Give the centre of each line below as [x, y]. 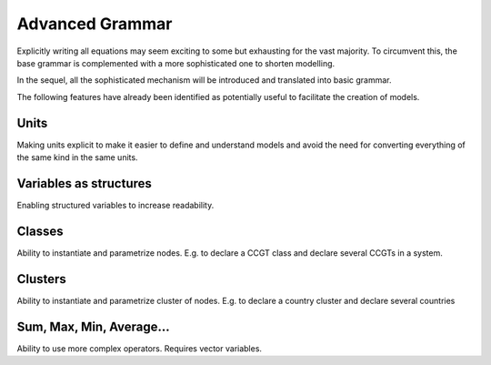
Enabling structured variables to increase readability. [115, 205]
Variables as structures [84, 183]
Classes [40, 231]
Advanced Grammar [95, 24]
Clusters [42, 279]
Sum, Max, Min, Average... [93, 326]
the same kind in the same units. [77, 157]
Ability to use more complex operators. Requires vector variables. [140, 348]
